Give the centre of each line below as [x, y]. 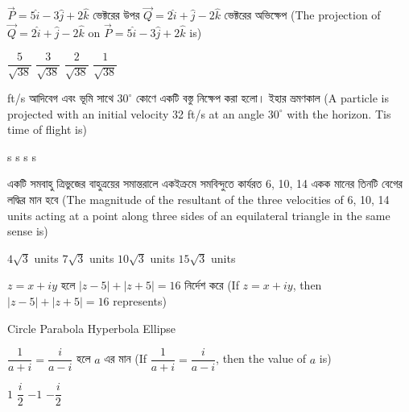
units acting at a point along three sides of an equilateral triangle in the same [199, 215]
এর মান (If [126, 358]
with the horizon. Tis [339, 113]
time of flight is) [47, 129]
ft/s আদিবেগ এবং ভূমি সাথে [60, 98]
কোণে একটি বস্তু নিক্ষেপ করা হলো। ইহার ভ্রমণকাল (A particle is [262, 98]
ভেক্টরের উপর [116, 15]
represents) [140, 301]
